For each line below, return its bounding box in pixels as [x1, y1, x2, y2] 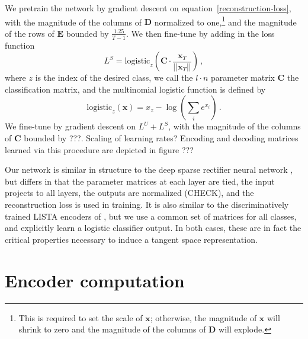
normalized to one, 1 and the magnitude [154, 14, 297, 28]
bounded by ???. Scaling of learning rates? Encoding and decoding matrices [24, 132, 299, 144]
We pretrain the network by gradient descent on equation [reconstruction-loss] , [5, 2, 291, 14]
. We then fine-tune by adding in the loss [126, 27, 275, 39]
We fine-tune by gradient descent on [5, 120, 136, 132]
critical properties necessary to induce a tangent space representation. [5, 233, 258, 245]
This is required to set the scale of [18, 311, 143, 324]
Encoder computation [5, 268, 185, 292]
